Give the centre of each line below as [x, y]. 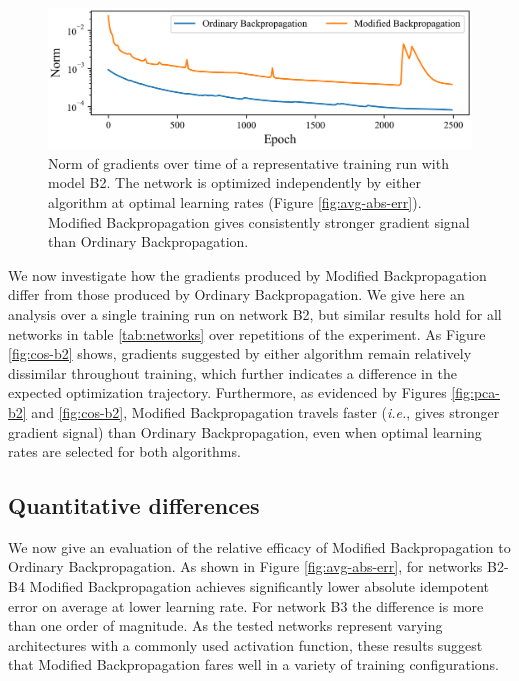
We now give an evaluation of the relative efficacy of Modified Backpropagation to [259, 546]
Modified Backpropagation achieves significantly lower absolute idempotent [259, 586]
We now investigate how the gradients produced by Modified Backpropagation [247, 274]
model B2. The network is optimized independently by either [234, 182]
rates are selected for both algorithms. [124, 451]
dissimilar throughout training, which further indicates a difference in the [232, 372]
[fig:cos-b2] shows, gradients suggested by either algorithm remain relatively [240, 353]
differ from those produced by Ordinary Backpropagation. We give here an [236, 294]
